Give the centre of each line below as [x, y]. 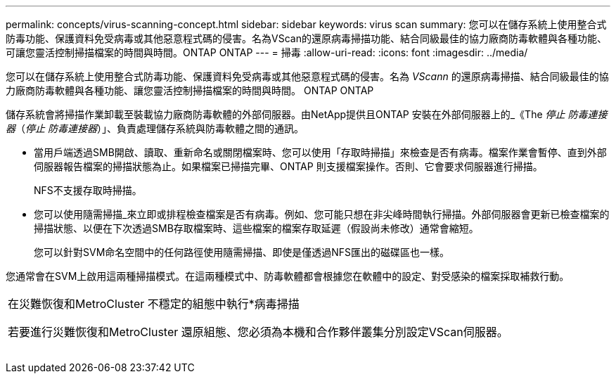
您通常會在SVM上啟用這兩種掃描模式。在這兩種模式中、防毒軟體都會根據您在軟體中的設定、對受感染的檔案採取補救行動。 [288, 276]
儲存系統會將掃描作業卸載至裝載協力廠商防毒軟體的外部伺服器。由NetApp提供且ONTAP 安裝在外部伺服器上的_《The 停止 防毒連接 [307, 114]
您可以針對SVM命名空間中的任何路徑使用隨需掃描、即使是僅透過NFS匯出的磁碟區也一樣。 [242, 252]
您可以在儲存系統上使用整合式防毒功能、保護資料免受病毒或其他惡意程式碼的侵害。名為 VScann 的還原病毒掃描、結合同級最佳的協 [307, 76]
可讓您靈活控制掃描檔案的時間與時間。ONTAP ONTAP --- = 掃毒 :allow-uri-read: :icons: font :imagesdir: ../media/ [267, 52]
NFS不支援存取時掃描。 [88, 190]
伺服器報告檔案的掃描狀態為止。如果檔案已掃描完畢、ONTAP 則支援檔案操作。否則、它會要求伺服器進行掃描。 [288, 166]
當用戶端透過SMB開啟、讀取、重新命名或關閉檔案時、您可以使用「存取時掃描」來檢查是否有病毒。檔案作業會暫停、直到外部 [320, 152]
